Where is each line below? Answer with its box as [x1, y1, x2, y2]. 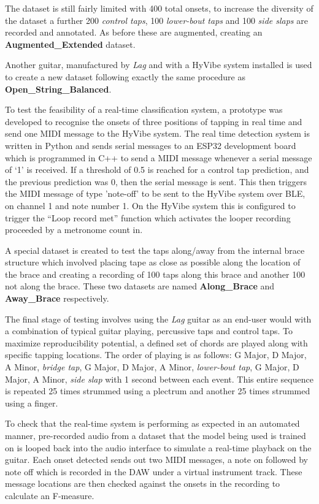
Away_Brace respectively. [5, 292, 109, 305]
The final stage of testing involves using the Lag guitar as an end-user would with [5, 312, 312, 325]
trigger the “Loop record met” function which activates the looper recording [5, 211, 291, 224]
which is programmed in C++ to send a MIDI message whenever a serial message [5, 151, 312, 164]
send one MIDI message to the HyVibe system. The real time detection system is [5, 127, 310, 140]
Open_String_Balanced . [5, 82, 112, 95]
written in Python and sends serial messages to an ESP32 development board [5, 139, 296, 151]
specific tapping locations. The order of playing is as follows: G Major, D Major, [5, 348, 307, 361]
